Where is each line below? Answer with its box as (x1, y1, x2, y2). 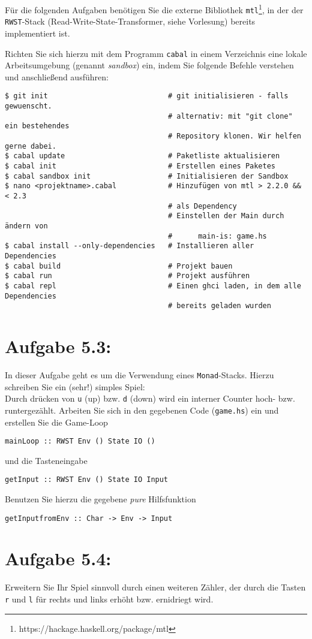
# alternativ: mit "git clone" (168, 111, 293, 120)
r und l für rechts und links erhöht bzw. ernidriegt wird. (5, 593, 214, 605)
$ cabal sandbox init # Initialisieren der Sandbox (5, 171, 289, 180)
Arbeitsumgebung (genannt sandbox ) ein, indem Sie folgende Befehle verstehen (5, 59, 294, 71)
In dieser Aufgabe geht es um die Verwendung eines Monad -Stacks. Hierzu (5, 368, 274, 381)
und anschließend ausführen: (5, 70, 109, 83)
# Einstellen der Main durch (168, 212, 284, 221)
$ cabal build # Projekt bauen (5, 261, 233, 270)
